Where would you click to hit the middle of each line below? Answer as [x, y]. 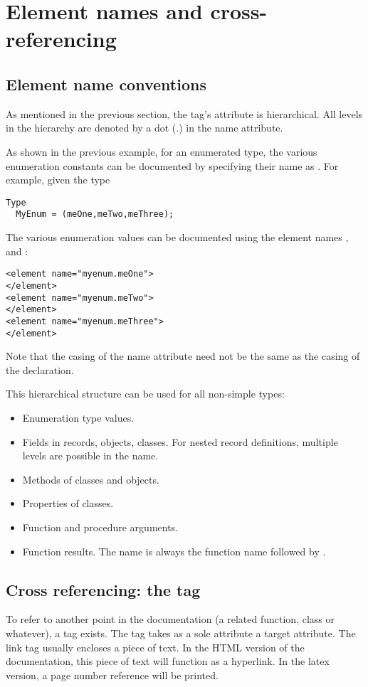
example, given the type [58, 180]
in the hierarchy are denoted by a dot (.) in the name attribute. [144, 128]
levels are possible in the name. [90, 456]
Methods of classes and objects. [91, 479]
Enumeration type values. [78, 417]
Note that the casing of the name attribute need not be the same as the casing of [183, 356]
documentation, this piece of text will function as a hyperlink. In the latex [168, 661]
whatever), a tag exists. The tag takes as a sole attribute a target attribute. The [181, 633]
